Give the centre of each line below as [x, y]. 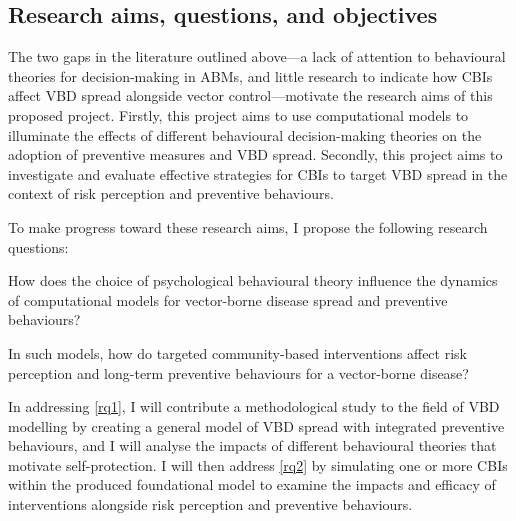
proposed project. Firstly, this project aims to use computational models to [238, 114]
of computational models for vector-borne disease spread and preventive [228, 299]
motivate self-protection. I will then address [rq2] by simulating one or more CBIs [258, 464]
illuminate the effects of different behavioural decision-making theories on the [245, 134]
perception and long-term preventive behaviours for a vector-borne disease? [238, 372]
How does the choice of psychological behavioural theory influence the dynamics [253, 280]
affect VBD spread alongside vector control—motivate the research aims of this [250, 95]
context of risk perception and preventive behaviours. [171, 193]
